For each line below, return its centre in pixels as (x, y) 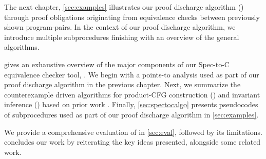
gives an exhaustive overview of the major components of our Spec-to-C (117, 64)
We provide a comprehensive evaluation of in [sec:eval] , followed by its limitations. (133, 132)
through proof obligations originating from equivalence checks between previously (132, 17)
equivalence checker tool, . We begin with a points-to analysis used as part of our (132, 74)
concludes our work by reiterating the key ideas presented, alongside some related (132, 142)
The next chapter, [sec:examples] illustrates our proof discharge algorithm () (124, 7)
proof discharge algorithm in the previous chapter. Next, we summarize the (122, 84)
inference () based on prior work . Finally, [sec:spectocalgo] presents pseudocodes (131, 104)
